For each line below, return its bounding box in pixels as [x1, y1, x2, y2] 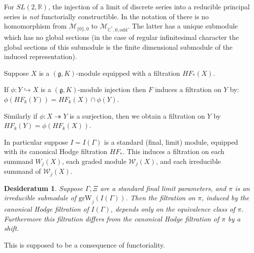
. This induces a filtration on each [123, 146, 224, 157]
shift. [4, 223, 19, 233]
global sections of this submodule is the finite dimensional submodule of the [4, 41, 233, 52]
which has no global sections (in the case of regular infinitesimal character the [4, 32, 239, 42]
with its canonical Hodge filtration [4, 146, 108, 157]
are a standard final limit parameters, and [100, 183, 226, 193]
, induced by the [201, 192, 249, 203]
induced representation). [4, 51, 77, 62]
